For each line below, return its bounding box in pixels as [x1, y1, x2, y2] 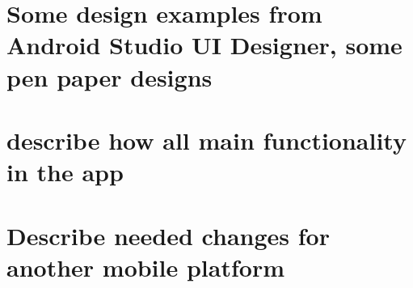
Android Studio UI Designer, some [6, 28, 402, 61]
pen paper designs [6, 60, 213, 93]
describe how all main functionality [6, 123, 407, 156]
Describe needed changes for [6, 218, 330, 252]
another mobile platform [6, 250, 284, 283]
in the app [6, 155, 124, 188]
